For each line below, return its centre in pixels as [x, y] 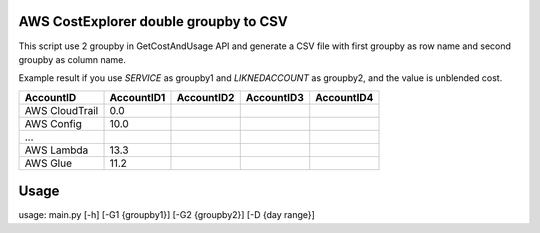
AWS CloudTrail [61, 110]
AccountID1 [137, 97]
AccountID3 [274, 97]
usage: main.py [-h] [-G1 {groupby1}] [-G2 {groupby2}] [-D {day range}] [166, 215]
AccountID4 [344, 97]
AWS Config [53, 123]
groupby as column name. [72, 59]
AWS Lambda [56, 150]
